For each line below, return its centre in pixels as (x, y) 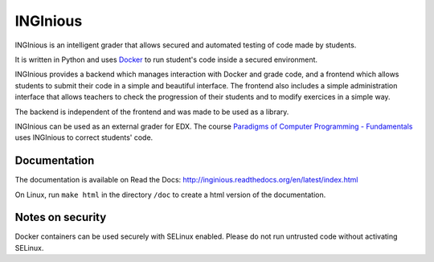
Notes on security (61, 217)
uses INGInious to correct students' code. (84, 137)
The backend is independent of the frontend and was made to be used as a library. (152, 112)
